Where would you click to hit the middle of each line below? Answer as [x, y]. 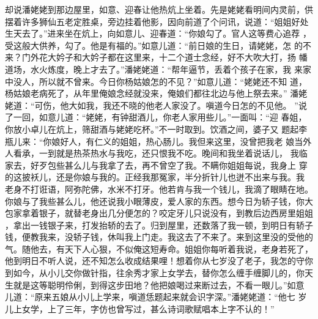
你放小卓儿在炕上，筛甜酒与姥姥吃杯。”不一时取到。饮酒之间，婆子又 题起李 [156, 129]
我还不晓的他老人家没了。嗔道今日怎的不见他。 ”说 [205, 105]
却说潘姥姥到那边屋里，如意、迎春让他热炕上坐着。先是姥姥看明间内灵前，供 [159, 9]
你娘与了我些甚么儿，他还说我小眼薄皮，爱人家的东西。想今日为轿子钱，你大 [159, 201]
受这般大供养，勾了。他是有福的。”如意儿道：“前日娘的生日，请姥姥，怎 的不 [158, 45]
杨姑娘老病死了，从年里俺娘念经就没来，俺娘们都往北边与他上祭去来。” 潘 [152, 93]
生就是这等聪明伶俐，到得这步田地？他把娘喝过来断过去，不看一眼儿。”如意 [155, 284]
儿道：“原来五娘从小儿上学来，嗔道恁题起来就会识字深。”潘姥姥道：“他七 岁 [156, 297]
